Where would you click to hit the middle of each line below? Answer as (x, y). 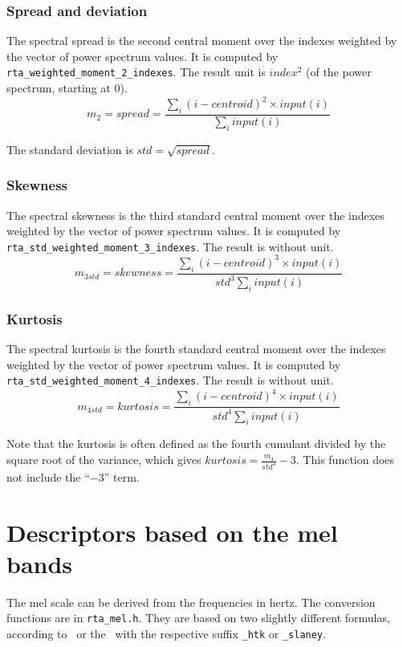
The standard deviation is (70, 149)
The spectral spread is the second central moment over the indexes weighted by (202, 41)
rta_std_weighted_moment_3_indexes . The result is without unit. (170, 246)
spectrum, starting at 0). (67, 88)
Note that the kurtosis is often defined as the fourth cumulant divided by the (196, 444)
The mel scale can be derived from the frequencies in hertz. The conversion (191, 602)
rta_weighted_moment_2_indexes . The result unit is (136, 72)
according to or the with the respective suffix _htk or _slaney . (166, 634)
